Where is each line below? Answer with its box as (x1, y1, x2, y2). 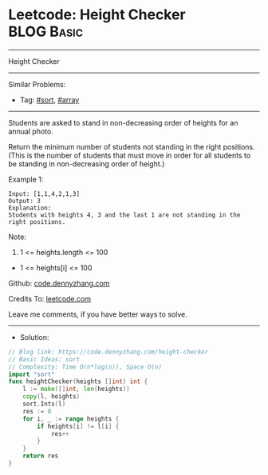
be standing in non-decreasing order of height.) (8, 158, 165, 169)
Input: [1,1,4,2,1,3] (8, 190, 81, 198)
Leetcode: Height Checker (8, 6, 186, 24)
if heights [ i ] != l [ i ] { (37, 422, 120, 430)
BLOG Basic (8, 22, 84, 41)
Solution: (19, 332, 49, 341)
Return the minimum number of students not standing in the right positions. (8, 142, 255, 151)
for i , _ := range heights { (22, 414, 120, 423)
